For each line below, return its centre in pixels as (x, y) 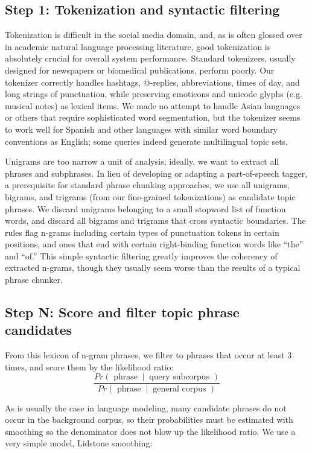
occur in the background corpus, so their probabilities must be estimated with (149, 420)
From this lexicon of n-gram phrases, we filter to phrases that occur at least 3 (148, 355)
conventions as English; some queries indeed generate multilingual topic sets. (147, 141)
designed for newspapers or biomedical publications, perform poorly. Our (140, 70)
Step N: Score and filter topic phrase (122, 312)
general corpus (180, 389)
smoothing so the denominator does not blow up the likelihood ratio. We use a (150, 431)
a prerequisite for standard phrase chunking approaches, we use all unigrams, (147, 185)
